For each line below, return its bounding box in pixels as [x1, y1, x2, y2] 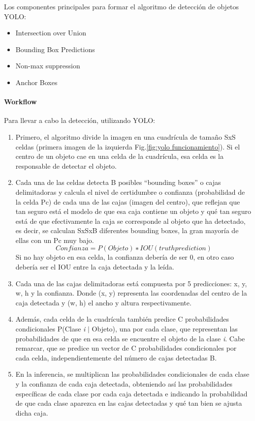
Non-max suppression [15, 60, 80, 71]
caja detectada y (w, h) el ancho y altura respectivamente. [15, 297, 191, 307]
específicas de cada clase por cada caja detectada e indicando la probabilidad [15, 388, 248, 398]
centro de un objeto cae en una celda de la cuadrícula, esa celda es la [15, 151, 223, 161]
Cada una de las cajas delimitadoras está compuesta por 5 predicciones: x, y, [15, 278, 247, 288]
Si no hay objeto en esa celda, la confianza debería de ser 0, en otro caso [15, 252, 234, 262]
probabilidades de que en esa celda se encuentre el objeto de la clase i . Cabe [15, 333, 245, 343]
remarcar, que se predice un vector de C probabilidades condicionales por [15, 343, 237, 353]
